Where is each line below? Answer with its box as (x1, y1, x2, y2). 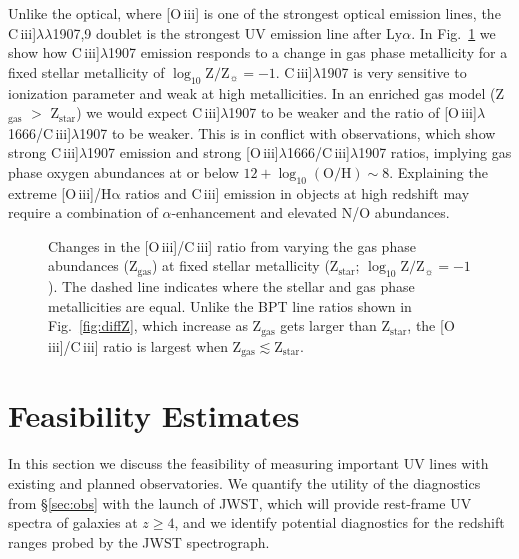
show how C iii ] (8, 42, 100, 63)
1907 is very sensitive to (320, 61, 467, 82)
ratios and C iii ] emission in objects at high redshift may (125, 182, 470, 203)
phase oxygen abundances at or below (8, 161, 239, 182)
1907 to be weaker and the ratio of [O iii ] (228, 102, 477, 123)
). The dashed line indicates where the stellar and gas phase (48, 276, 415, 297)
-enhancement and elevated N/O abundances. (171, 202, 450, 223)
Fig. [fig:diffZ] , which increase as (48, 315, 248, 336)
